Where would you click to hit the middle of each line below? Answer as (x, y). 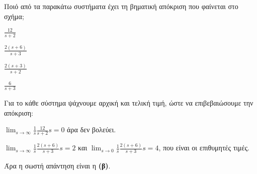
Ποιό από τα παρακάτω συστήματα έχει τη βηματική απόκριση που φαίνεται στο (121, 6)
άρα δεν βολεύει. (92, 129)
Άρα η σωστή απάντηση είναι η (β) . (57, 166)
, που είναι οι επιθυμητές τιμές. (204, 148)
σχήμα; (14, 16)
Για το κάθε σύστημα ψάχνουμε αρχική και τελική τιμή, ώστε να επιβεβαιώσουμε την (129, 103)
